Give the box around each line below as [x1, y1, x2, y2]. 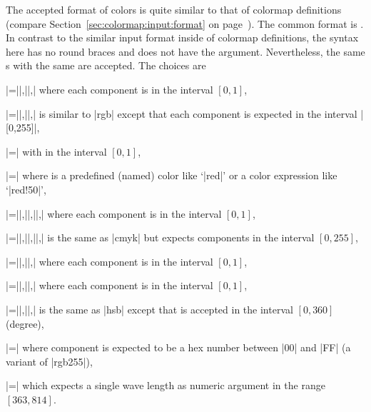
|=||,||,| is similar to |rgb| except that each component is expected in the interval [6, 106, 357, 121]
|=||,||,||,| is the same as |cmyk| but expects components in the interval [6, 230, 315, 245]
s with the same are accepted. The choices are [6, 58, 206, 73]
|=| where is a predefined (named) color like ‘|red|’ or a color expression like [6, 168, 337, 183]
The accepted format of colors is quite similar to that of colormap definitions [6, 2, 342, 16]
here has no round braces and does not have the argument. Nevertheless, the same [6, 44, 365, 59]
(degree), [6, 316, 44, 331]
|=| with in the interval [6, 144, 107, 159]
